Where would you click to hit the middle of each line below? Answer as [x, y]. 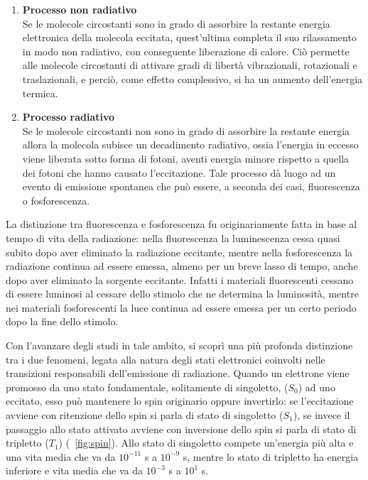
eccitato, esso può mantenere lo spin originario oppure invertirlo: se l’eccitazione [180, 401]
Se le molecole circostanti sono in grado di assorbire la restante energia [176, 23]
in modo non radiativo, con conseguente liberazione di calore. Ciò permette [186, 51]
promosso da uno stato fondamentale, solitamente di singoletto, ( [147, 387]
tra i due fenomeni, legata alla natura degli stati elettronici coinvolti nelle [166, 359]
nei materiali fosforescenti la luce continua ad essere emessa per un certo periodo [181, 307]
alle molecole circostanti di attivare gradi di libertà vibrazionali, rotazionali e [190, 65]
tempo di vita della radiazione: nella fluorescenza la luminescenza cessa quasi [173, 238]
